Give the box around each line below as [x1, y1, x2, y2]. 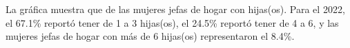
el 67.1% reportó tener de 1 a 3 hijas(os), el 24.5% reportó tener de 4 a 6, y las [6, 15, 339, 29]
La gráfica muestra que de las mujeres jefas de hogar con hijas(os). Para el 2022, [6, 2, 345, 16]
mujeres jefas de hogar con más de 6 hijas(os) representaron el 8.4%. [6, 29, 295, 43]
